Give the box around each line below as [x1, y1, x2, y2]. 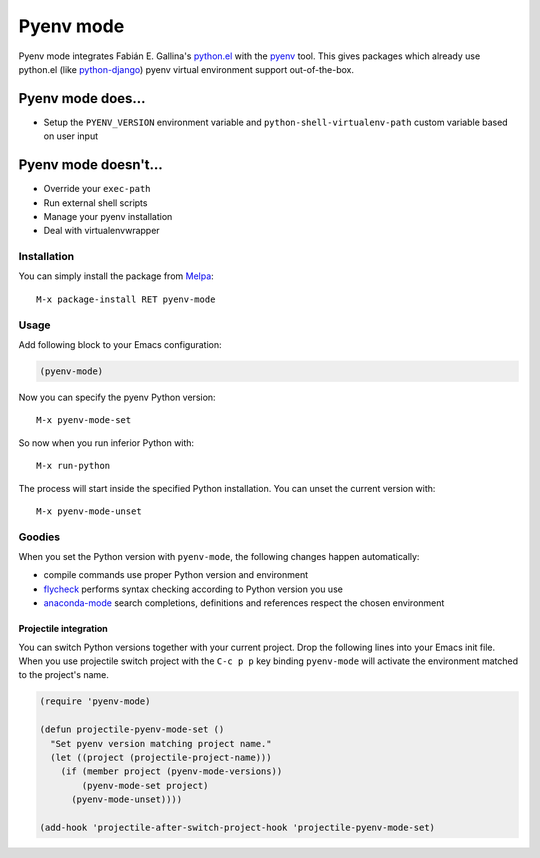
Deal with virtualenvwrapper [43, 225, 160, 237]
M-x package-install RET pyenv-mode [36, 293, 216, 305]
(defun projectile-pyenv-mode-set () [39, 724, 225, 735]
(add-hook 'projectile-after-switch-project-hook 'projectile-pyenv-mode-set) [39, 821, 435, 833]
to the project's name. [18, 669, 109, 681]
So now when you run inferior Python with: [18, 436, 195, 449]
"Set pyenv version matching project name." [50, 738, 272, 749]
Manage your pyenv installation [43, 210, 173, 222]
